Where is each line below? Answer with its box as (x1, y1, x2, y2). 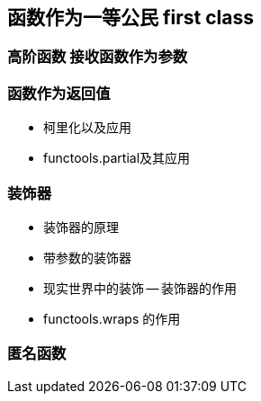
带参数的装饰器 (43, 249, 131, 265)
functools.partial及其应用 (43, 150, 191, 166)
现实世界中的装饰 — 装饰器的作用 (43, 280, 238, 296)
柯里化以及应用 (43, 120, 131, 136)
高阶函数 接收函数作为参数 (7, 48, 188, 67)
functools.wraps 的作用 (43, 310, 181, 326)
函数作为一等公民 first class (7, 6, 254, 29)
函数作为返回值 (7, 84, 111, 102)
